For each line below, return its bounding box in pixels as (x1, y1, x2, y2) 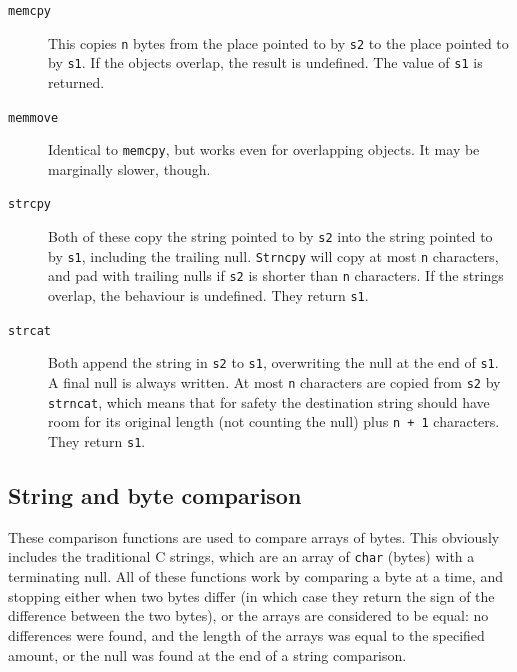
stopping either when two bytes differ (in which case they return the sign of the (8, 585, 495, 606)
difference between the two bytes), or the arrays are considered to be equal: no (8, 605, 489, 626)
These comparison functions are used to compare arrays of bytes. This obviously (8, 526, 500, 547)
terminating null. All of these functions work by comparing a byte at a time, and (8, 566, 503, 587)
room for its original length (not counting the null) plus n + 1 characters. (48, 411, 500, 432)
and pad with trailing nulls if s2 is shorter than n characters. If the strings (48, 265, 504, 286)
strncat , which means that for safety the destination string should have (48, 391, 490, 412)
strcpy (8, 197, 51, 212)
